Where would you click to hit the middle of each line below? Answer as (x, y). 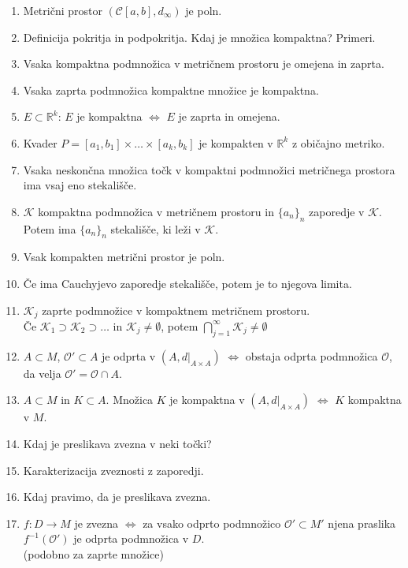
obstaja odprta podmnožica (312, 355)
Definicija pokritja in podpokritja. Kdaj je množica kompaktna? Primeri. (199, 37)
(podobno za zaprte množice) (93, 553)
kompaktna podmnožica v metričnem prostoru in (156, 211)
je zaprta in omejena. (229, 116)
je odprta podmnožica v (131, 538)
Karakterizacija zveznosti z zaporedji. (113, 470)
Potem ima (50, 228)
